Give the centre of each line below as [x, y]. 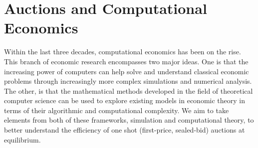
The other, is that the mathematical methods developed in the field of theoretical [129, 90]
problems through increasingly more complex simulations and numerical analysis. [128, 81]
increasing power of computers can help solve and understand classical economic [127, 71]
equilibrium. [22, 139]
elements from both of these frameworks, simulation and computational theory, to [129, 120]
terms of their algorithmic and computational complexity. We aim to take [117, 110]
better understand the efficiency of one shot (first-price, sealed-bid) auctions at [125, 130]
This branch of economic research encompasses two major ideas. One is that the [126, 61]
